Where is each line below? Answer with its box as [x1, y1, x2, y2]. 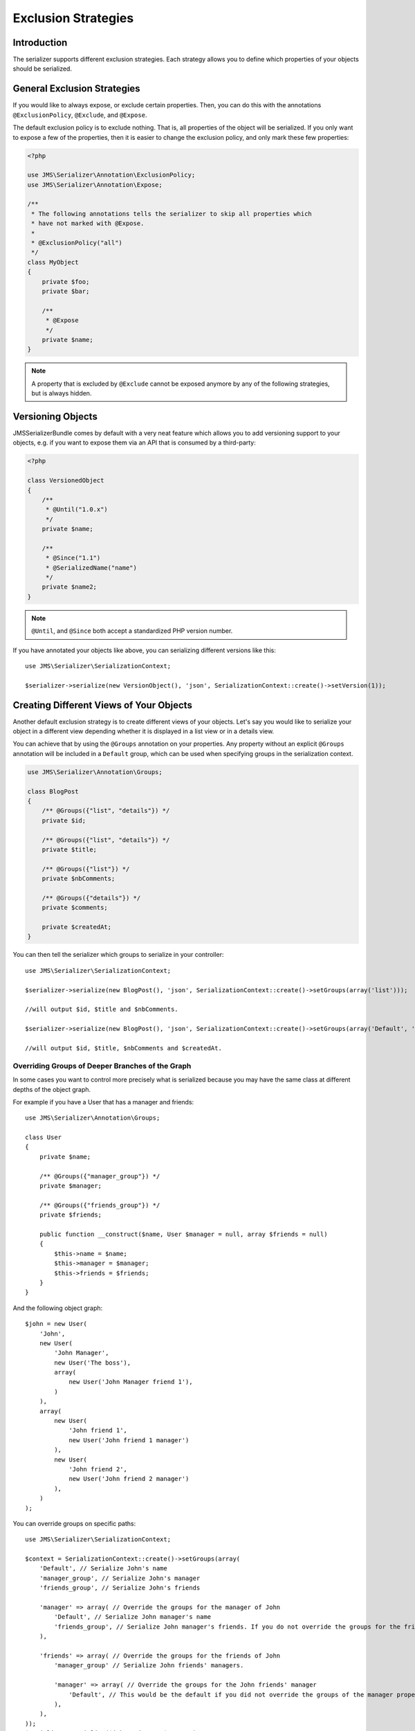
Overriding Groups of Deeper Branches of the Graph [12, 1061, 192, 1070]
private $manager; [39, 1182, 102, 1190]
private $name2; [41, 583, 97, 591]
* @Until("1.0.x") [45, 505, 109, 514]
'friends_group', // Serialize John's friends [39, 1584, 201, 1592]
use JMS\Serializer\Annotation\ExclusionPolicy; [27, 171, 196, 179]
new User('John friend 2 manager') [68, 1475, 190, 1483]
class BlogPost [27, 787, 79, 796]
